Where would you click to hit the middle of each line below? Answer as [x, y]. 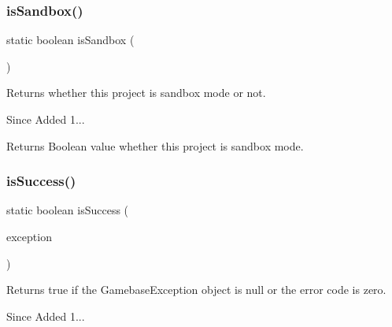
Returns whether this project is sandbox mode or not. [136, 93]
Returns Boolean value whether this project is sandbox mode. [155, 145]
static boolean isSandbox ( [70, 40]
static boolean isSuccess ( [68, 210]
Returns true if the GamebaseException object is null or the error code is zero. [196, 290]
